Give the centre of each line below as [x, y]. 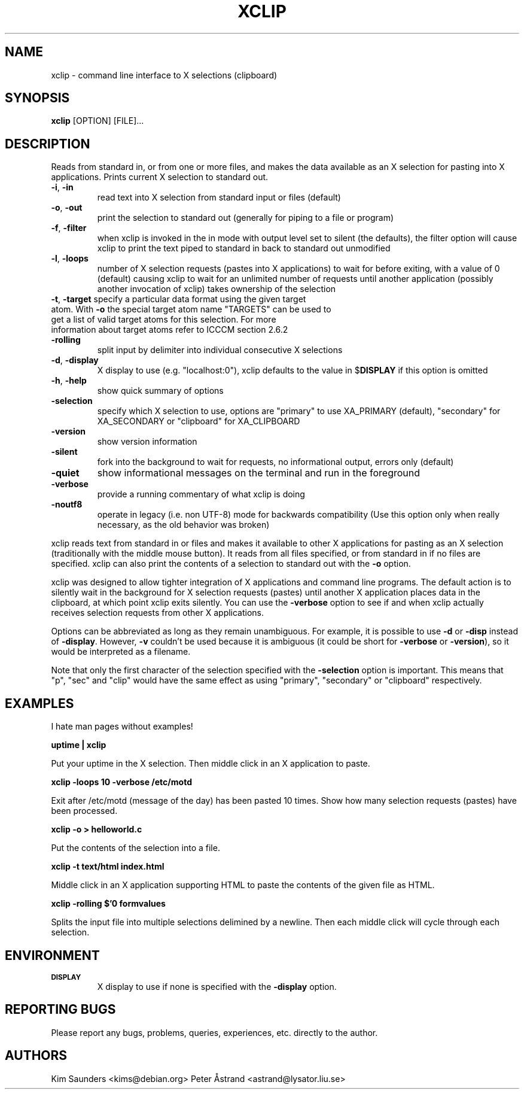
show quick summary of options [160, 391]
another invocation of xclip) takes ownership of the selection [217, 289]
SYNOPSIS [37, 98]
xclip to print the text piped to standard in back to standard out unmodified [244, 248]
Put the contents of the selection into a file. [135, 848]
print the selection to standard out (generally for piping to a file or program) [246, 218]
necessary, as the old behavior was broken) [183, 525]
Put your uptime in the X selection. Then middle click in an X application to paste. [211, 764]
